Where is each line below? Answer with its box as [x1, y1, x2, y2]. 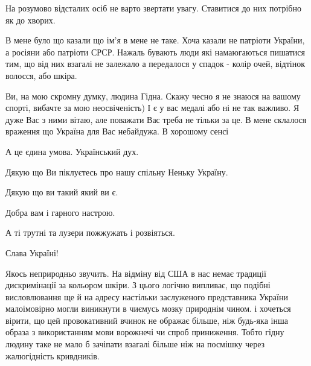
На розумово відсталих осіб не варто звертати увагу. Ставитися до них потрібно [5, 2, 301, 14]
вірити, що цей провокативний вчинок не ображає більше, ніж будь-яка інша [5, 314, 288, 326]
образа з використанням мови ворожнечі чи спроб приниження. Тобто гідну [5, 326, 284, 338]
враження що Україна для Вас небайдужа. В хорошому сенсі [5, 125, 229, 137]
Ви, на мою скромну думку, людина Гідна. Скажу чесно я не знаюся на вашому [5, 89, 301, 102]
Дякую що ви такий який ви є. [5, 186, 118, 198]
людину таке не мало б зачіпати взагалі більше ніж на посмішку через [5, 338, 265, 350]
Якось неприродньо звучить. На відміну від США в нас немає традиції [5, 267, 266, 279]
